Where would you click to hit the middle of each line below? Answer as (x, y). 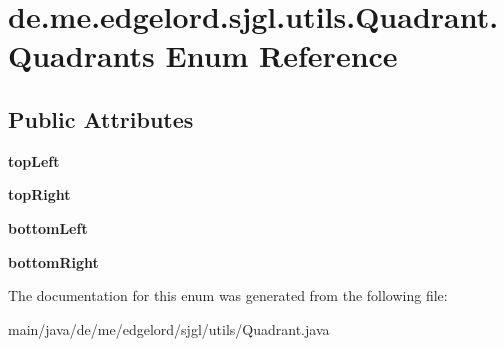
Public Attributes (101, 118)
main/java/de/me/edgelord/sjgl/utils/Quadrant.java (169, 328)
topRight (39, 194)
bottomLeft (48, 227)
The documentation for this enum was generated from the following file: (228, 295)
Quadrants (81, 55)
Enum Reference (281, 55)
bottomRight (53, 261)
